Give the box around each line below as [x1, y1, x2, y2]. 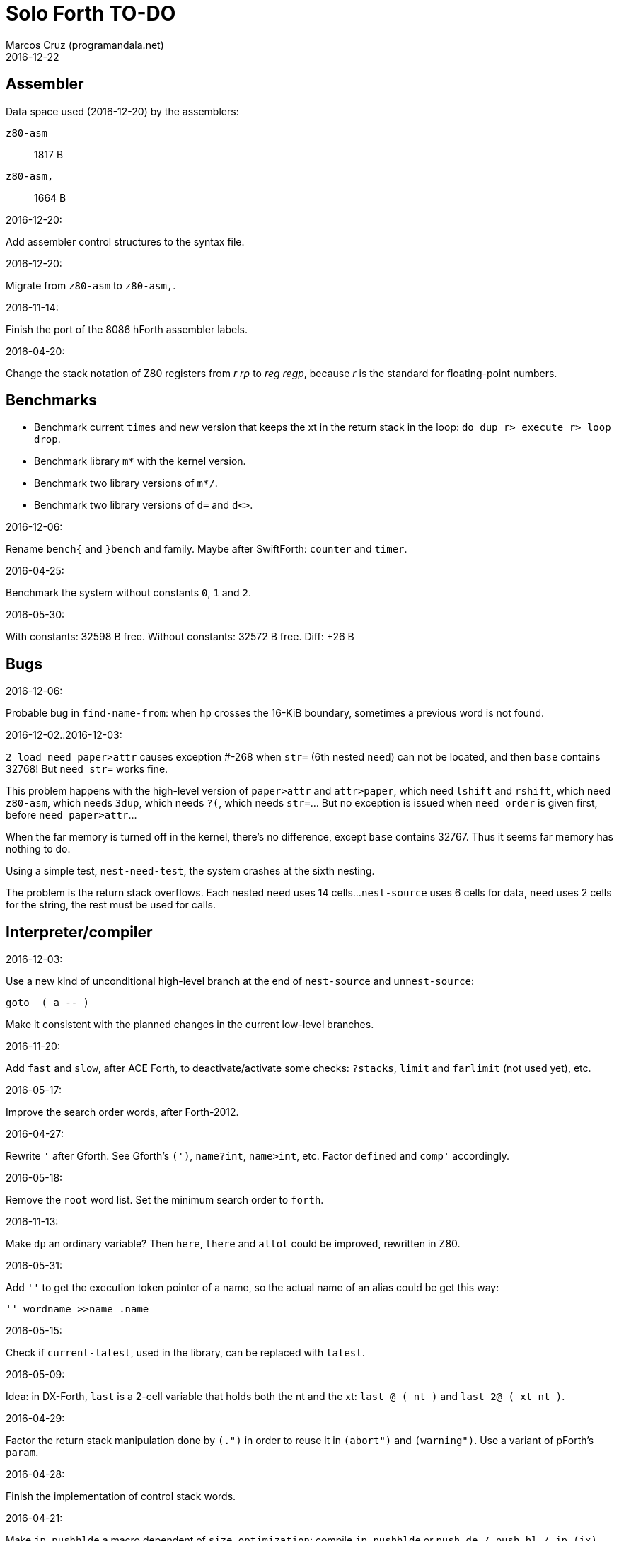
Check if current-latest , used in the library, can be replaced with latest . [6, 1346, 365, 1359]
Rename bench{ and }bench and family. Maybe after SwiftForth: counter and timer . [6, 543, 407, 555]
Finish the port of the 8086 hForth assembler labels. [6, 323, 248, 335]
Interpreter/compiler [6, 923, 153, 941]
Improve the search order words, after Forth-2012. [6, 1106, 239, 1119]
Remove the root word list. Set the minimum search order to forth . [6, 1194, 324, 1206]
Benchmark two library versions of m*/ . [34, 477, 218, 490]
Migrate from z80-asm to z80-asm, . [6, 279, 176, 292]
